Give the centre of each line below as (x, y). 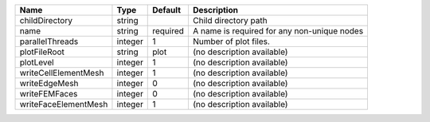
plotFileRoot (42, 52)
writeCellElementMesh (62, 73)
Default (167, 10)
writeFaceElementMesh (64, 104)
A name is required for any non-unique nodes (278, 31)
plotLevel (37, 62)
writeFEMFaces (49, 94)
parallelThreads (49, 41)
